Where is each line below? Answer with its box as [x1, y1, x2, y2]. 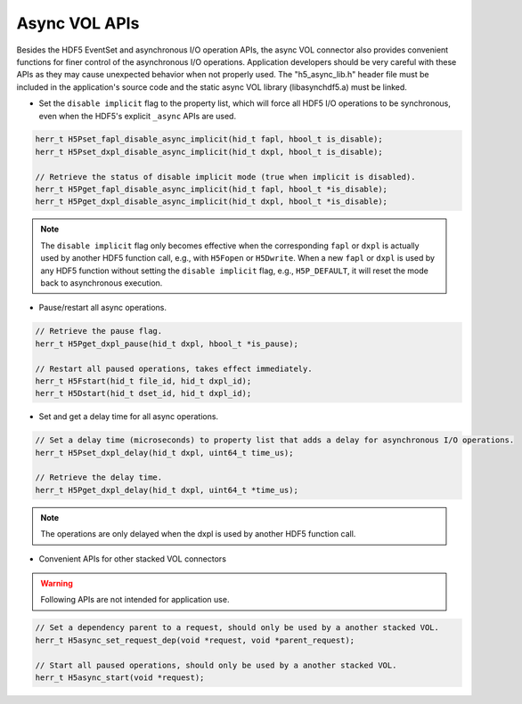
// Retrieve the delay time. [35, 473, 163, 482]
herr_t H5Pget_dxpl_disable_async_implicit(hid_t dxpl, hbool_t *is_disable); [35, 197, 387, 206]
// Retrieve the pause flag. [35, 326, 163, 336]
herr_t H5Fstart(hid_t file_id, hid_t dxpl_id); [35, 376, 252, 386]
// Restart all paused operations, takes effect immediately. [35, 363, 313, 374]
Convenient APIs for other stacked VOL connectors [38, 553, 227, 564]
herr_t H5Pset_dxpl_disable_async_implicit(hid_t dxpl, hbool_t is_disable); [35, 147, 383, 157]
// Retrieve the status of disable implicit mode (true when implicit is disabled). [35, 172, 416, 182]
